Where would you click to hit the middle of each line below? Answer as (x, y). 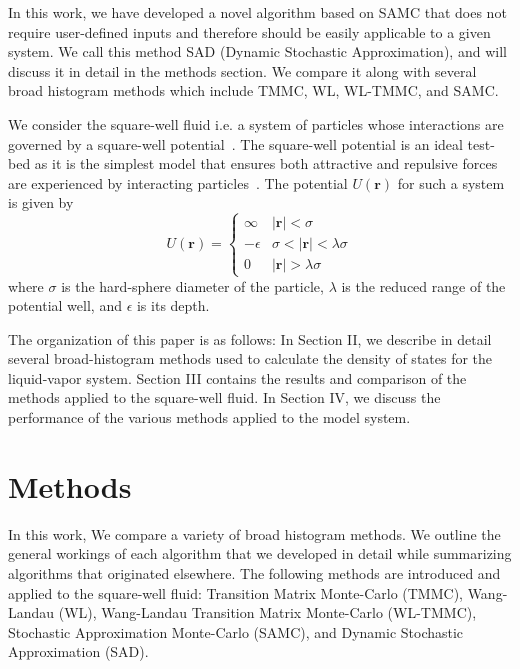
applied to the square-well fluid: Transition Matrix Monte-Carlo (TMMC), (235, 592)
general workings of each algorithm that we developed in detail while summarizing (260, 553)
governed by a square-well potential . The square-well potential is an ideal (235, 143)
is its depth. (173, 305)
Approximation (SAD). (78, 651)
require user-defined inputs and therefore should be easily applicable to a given (249, 31)
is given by (41, 202)
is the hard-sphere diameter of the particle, (192, 285)
